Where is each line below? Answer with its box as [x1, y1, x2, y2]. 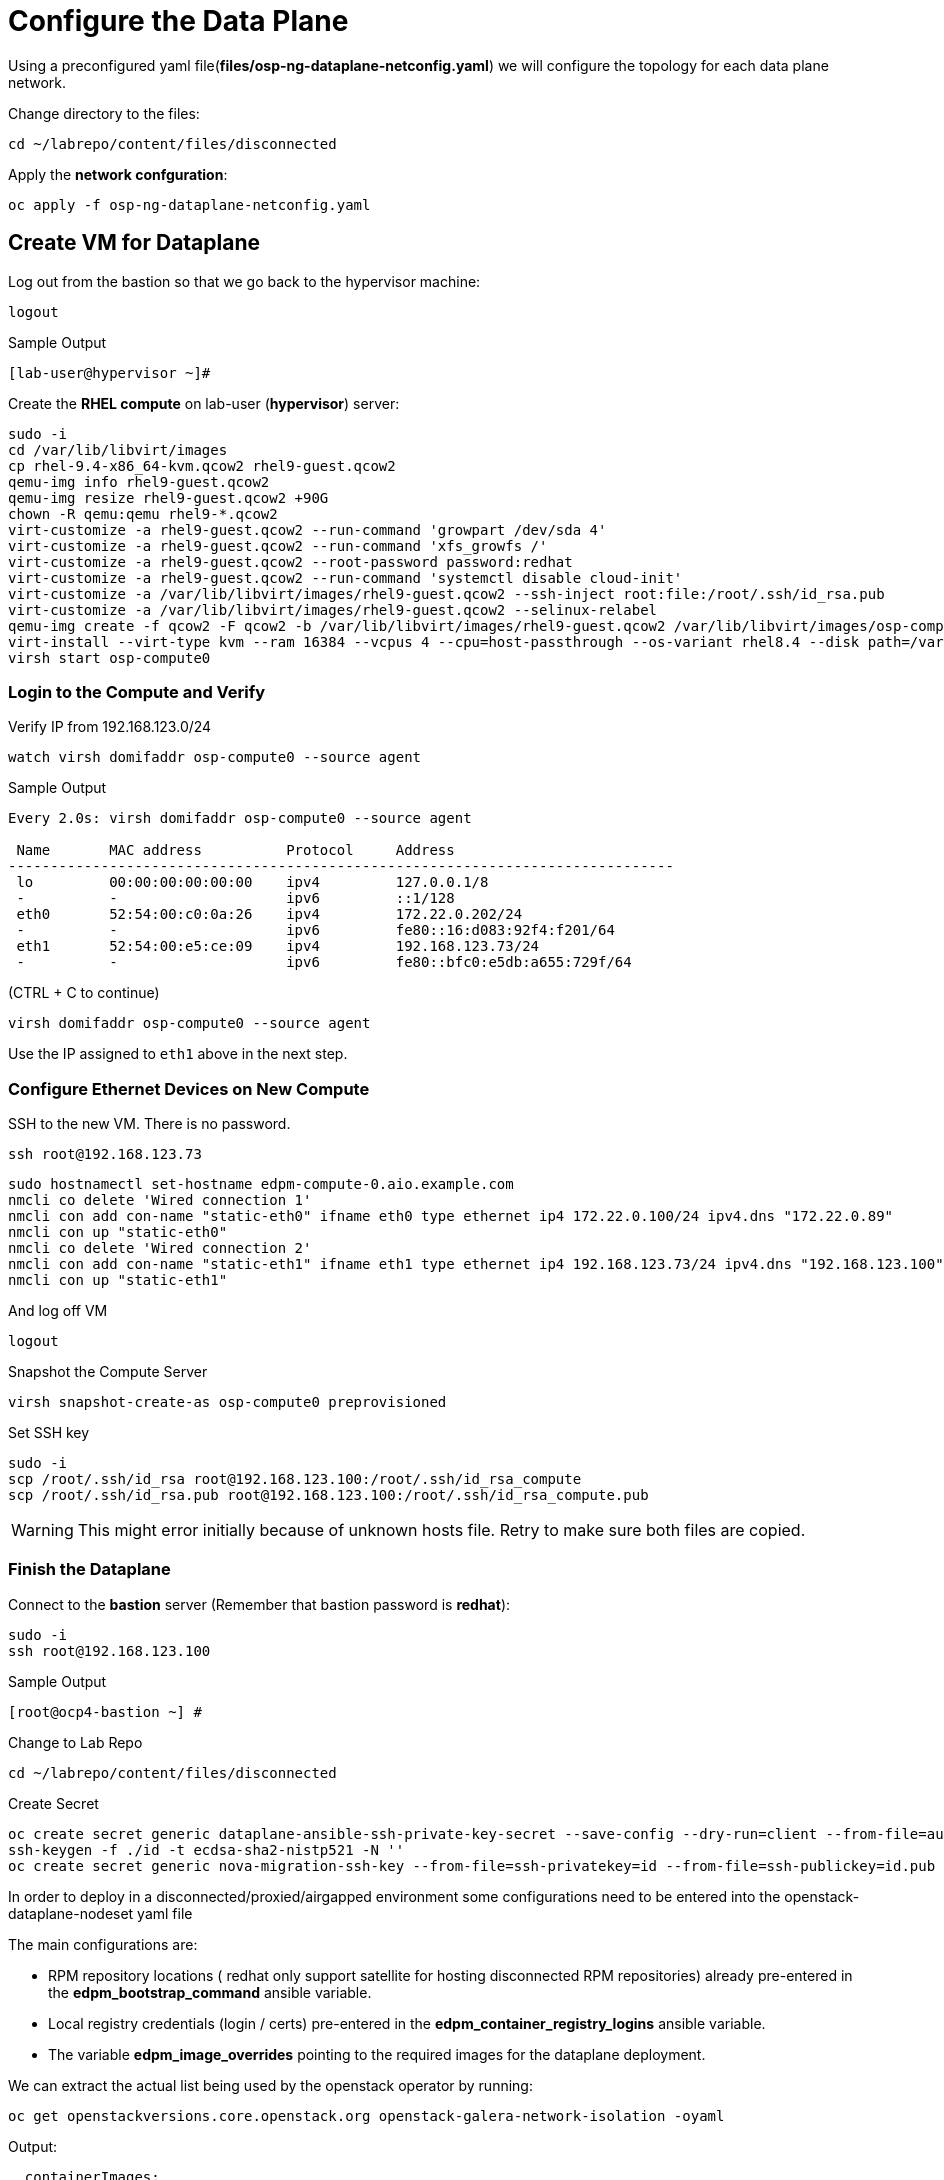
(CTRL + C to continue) [8, 984, 160, 1002]
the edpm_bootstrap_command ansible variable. [48, 1983, 372, 2001]
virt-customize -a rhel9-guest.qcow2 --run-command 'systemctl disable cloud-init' [8, 569, 683, 586]
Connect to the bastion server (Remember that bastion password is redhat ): [8, 1595, 511, 1613]
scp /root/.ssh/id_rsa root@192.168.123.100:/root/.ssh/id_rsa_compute [8, 1471, 582, 1488]
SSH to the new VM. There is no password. [8, 1115, 291, 1133]
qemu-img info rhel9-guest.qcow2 [8, 473, 270, 490]
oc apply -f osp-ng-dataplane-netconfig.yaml [8, 196, 371, 213]
